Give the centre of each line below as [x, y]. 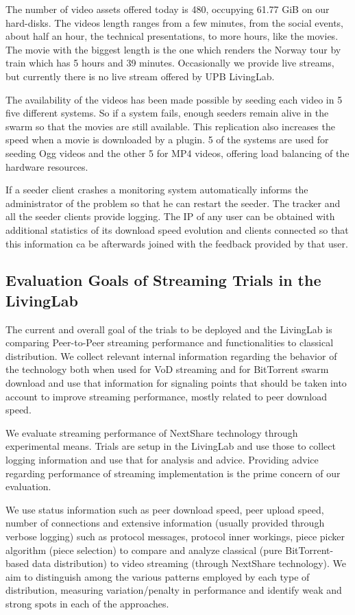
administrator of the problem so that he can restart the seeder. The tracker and [173, 203]
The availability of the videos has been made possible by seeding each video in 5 [174, 99]
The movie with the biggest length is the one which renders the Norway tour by [173, 49]
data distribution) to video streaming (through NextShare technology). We [189, 563]
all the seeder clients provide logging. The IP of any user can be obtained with [170, 216]
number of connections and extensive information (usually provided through [165, 523]
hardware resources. [47, 166]
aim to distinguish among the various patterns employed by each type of [158, 576]
